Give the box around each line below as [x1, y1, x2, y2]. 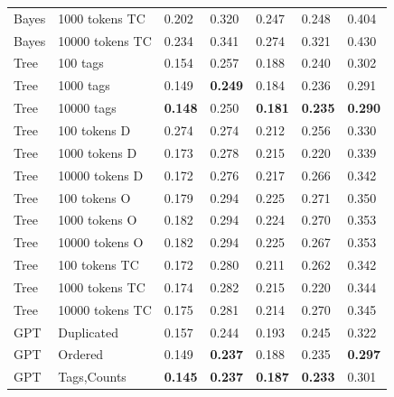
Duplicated [58, 322, 118, 341]
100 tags [58, 53, 104, 72]
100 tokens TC [58, 255, 139, 274]
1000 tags [58, 76, 110, 95]
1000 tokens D [58, 143, 137, 162]
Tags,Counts [58, 367, 127, 386]
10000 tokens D [58, 165, 144, 184]
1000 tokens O [58, 210, 137, 229]
